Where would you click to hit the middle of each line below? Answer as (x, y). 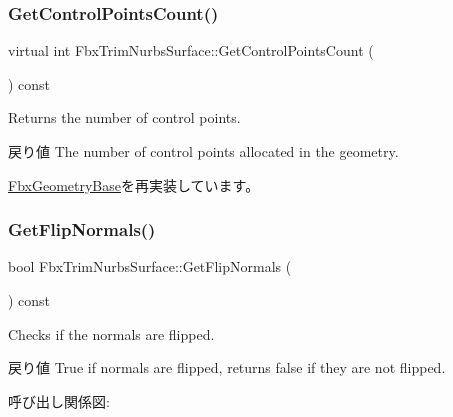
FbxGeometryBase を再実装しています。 (134, 184)
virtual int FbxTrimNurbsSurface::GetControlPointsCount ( (191, 50)
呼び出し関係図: (59, 400)
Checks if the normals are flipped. (111, 333)
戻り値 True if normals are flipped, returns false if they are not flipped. (227, 367)
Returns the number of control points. (124, 117)
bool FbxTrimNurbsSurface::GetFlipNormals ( (150, 266)
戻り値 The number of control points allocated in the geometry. (203, 151)
